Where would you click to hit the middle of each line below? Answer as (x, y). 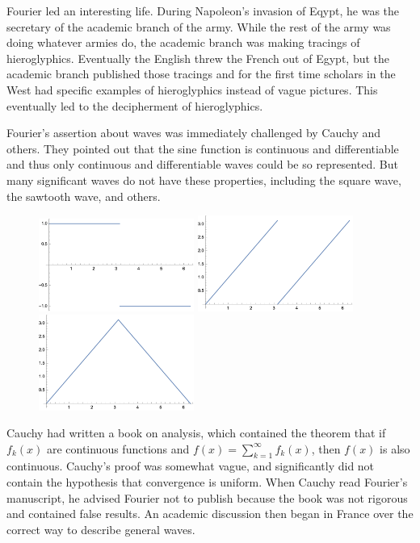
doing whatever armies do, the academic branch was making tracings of (183, 42)
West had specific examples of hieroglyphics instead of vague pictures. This (192, 89)
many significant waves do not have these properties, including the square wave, (204, 180)
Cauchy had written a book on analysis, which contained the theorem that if (196, 433)
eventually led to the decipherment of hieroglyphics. (135, 105)
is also (395, 448)
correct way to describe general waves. (101, 529)
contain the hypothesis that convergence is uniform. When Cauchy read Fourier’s (207, 482)
